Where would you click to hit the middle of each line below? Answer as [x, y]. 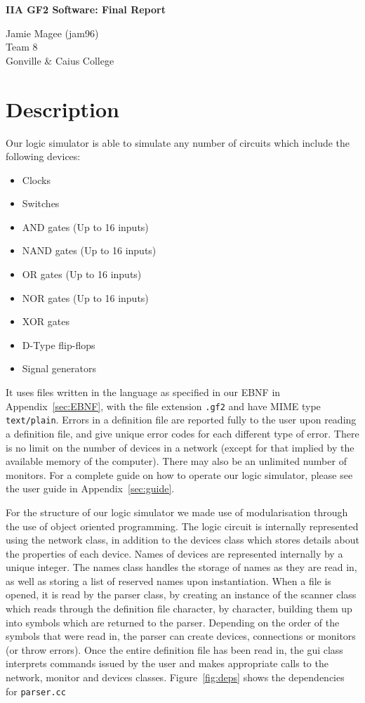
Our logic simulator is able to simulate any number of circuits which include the [178, 142]
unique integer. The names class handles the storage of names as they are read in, [181, 567]
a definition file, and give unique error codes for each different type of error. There [182, 433]
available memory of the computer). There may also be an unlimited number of [176, 461]
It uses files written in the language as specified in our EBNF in [143, 392]
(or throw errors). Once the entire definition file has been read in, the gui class [174, 649]
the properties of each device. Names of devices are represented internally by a [174, 553]
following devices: [43, 156]
